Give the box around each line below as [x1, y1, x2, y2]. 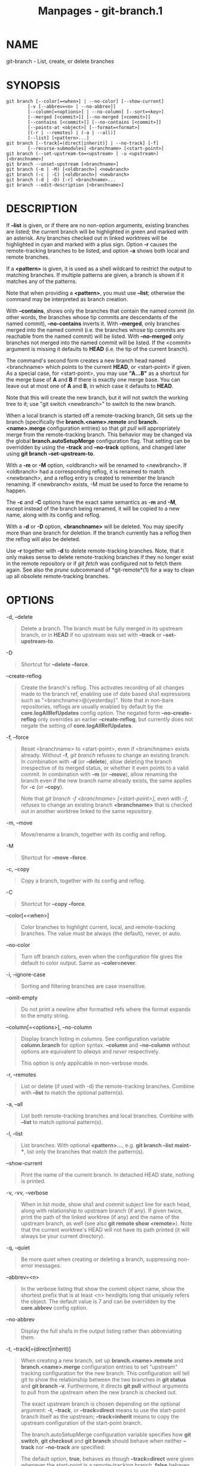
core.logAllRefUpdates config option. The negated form [20, 709, 161, 716]
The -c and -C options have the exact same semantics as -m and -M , [6, 498, 177, 506]
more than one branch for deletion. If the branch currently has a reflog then [6, 529, 192, 536]
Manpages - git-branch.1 [38, 4, 163, 18]
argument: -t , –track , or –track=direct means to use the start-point [20, 1406, 186, 1413]
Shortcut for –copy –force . [20, 900, 87, 907]
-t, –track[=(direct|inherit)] [6, 1345, 71, 1352]
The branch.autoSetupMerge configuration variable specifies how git [20, 1431, 191, 1438]
